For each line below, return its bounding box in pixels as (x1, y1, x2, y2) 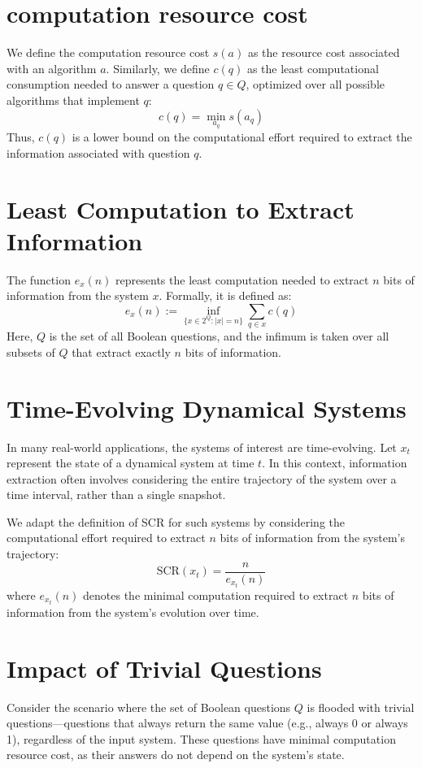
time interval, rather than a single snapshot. (7, 486, 226, 503)
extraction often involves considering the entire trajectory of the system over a (7, 470, 397, 487)
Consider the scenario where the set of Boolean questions (7, 698, 291, 715)
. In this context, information (262, 454, 407, 471)
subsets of (7, 343, 55, 360)
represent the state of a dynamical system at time (7, 454, 255, 471)
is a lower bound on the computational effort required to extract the (72, 128, 412, 145)
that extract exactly (72, 343, 171, 360)
